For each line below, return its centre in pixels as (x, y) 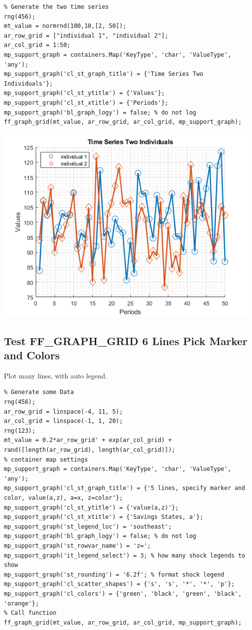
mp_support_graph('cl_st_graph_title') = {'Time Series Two (104, 74)
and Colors (32, 355)
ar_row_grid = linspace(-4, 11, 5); (63, 411)
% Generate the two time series (56, 7)
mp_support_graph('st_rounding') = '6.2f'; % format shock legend (114, 574)
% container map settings (46, 459)
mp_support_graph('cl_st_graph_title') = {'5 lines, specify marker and (125, 488)
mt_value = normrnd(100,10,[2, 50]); (65, 26)
